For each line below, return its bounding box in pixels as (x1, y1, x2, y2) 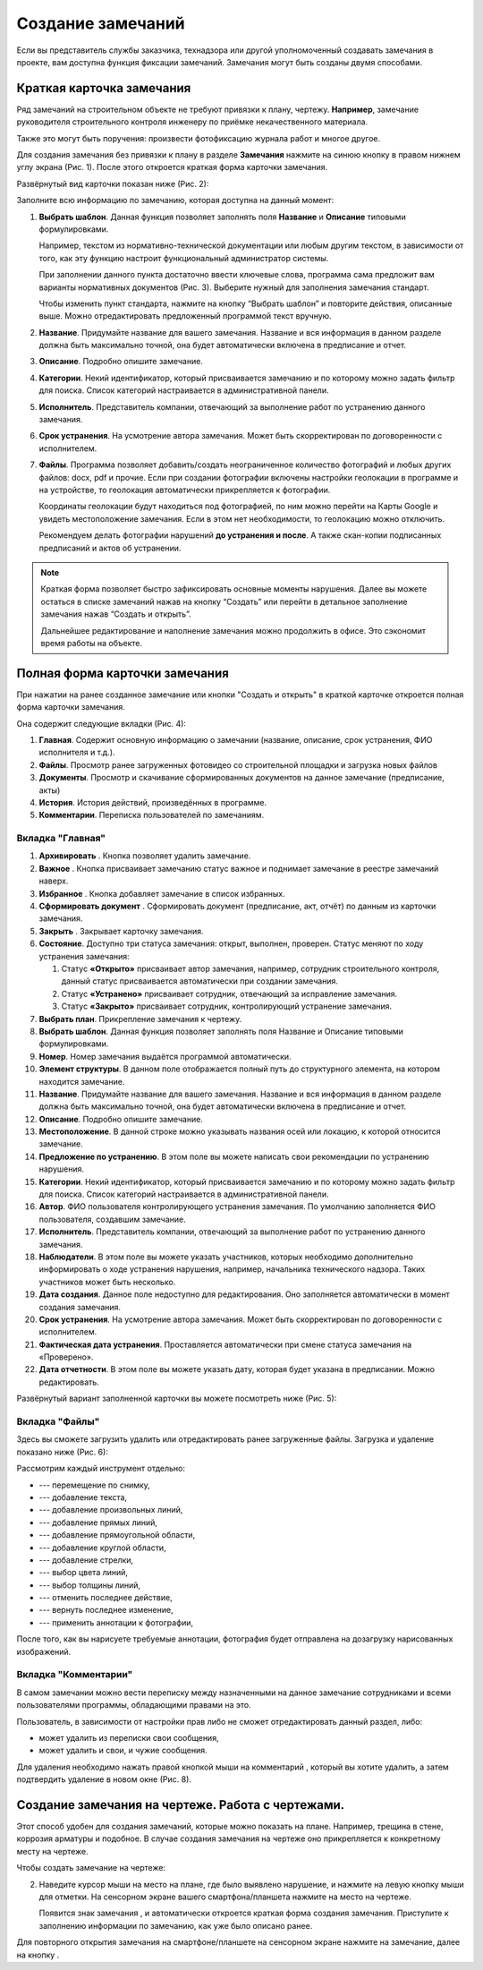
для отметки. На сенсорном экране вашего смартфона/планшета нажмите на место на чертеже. (38, 1891, 411, 1902)
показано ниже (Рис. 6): (16, 1446, 109, 1457)
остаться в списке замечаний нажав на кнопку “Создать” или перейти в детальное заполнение (40, 596, 408, 607)
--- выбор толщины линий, (38, 1580, 141, 1590)
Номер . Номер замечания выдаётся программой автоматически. (38, 1051, 292, 1062)
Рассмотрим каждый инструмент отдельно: (16, 1463, 186, 1474)
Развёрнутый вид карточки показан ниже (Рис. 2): (16, 178, 209, 189)
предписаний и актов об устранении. (38, 542, 182, 553)
